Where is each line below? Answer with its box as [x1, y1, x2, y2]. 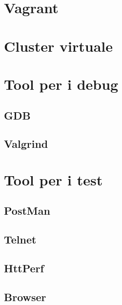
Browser [4, 289, 46, 304]
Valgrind [4, 136, 48, 151]
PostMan [4, 203, 50, 218]
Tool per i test [4, 169, 103, 189]
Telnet [4, 232, 37, 247]
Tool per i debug [4, 74, 119, 94]
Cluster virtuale [4, 36, 113, 56]
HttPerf [4, 261, 44, 276]
